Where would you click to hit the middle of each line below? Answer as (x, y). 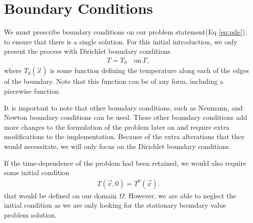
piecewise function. (32, 91)
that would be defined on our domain (60, 195)
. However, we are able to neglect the (180, 195)
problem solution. (30, 214)
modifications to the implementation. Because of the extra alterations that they (125, 136)
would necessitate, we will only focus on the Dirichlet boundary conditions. (118, 146)
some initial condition (37, 172)
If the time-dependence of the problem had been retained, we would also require (125, 163)
